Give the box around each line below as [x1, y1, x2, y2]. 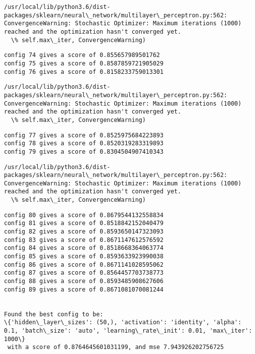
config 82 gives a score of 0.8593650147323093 [4, 228, 164, 236]
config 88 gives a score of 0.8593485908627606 [4, 278, 164, 285]
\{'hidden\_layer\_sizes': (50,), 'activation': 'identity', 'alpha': [4, 319, 242, 326]
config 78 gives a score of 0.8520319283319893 [4, 140, 164, 147]
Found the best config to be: [4, 310, 103, 318]
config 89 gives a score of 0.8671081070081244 [4, 286, 164, 293]
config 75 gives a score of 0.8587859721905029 [4, 59, 164, 67]
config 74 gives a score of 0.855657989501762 [4, 52, 160, 59]
